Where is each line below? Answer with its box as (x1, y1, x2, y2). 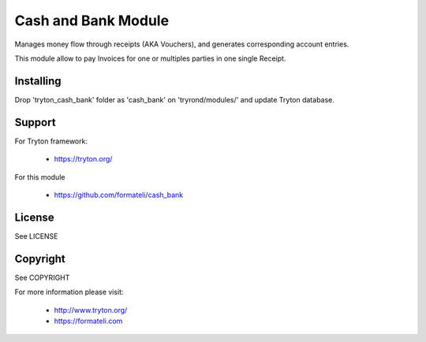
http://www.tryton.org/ (54, 305, 128, 314)
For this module (14, 172, 65, 181)
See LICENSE (14, 231, 58, 240)
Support (14, 115, 56, 129)
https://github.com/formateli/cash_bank (54, 190, 184, 199)
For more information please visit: (14, 288, 124, 297)
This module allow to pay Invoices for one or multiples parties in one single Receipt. (14, 54, 286, 63)
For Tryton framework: (14, 136, 88, 146)
